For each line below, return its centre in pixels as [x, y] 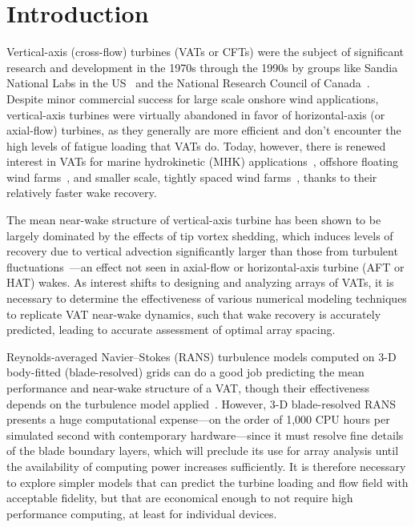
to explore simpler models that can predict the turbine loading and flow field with [207, 482]
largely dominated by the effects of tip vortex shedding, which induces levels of [200, 235]
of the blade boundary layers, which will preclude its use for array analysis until [203, 451]
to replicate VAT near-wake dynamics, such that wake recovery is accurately [194, 314]
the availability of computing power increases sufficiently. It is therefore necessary [206, 466]
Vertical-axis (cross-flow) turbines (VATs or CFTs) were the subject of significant [205, 52]
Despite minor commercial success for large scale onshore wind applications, [193, 98]
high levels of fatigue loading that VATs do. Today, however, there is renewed [196, 145]
